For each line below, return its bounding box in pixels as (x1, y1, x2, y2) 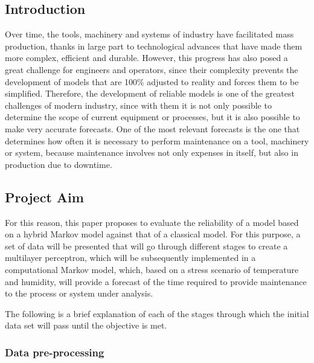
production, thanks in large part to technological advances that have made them (5, 39, 303, 52)
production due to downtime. (5, 158, 112, 170)
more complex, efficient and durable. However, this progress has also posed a (5, 51, 288, 64)
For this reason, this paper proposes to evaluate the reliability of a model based (5, 216, 299, 228)
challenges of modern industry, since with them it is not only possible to (5, 98, 272, 111)
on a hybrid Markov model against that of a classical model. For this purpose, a (5, 228, 301, 240)
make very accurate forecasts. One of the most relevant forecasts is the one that (5, 122, 300, 135)
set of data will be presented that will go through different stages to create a (5, 239, 288, 252)
